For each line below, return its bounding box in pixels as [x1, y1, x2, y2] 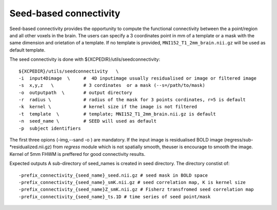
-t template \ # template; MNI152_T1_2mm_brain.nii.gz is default [18, 111, 216, 117]
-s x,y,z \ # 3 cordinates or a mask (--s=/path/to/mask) [18, 82, 205, 88]
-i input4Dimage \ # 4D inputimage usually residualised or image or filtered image [18, 75, 256, 81]
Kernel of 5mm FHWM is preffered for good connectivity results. [9, 151, 146, 157]
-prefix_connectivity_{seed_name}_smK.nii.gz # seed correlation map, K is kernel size [18, 179, 246, 185]
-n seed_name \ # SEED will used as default [18, 118, 156, 124]
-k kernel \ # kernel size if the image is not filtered [18, 104, 197, 110]
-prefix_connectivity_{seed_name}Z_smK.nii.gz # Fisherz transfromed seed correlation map [18, 186, 254, 193]
